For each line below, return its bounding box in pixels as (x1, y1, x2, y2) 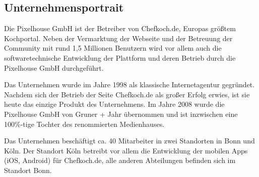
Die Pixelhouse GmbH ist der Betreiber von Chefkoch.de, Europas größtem (4, 23, 236, 34)
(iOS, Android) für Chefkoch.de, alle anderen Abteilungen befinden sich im (4, 155, 236, 165)
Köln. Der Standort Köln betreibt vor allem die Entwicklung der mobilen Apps (4, 145, 248, 155)
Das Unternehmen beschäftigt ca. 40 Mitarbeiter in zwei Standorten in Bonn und (4, 135, 255, 146)
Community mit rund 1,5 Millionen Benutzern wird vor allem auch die (4, 43, 222, 53)
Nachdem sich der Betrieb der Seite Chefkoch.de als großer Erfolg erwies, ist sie (4, 89, 250, 99)
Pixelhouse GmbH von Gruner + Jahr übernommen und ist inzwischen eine (4, 108, 238, 119)
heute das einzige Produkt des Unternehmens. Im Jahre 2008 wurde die (4, 99, 225, 109)
